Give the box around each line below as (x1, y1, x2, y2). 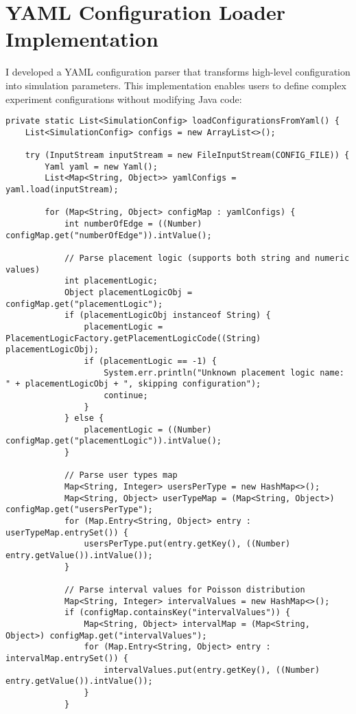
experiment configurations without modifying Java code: (5, 91, 242, 106)
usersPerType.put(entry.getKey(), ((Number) (84, 539, 291, 549)
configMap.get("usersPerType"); (5, 505, 153, 515)
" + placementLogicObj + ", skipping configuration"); (5, 379, 261, 389)
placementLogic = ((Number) (84, 424, 212, 435)
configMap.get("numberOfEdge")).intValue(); (5, 230, 212, 240)
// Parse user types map (64, 470, 178, 481)
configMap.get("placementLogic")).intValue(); (5, 436, 222, 446)
